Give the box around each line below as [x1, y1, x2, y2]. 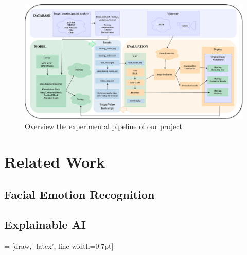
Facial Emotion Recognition [4, 186, 155, 202]
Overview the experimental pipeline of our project [25, 121, 182, 132]
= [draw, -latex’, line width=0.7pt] [4, 241, 114, 251]
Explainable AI [4, 216, 86, 232]
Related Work [4, 151, 105, 172]
